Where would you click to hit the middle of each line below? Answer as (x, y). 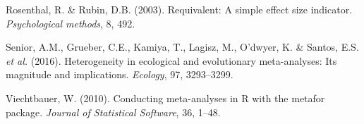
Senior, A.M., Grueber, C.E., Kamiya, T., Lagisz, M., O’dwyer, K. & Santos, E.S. (182, 47)
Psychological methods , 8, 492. (71, 23)
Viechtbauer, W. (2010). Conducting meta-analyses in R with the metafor (165, 98)
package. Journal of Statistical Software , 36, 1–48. (113, 112)
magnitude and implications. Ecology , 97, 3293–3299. (120, 74)
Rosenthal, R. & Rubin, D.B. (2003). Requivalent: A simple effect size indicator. (179, 9)
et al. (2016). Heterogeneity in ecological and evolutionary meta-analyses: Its (171, 60)
